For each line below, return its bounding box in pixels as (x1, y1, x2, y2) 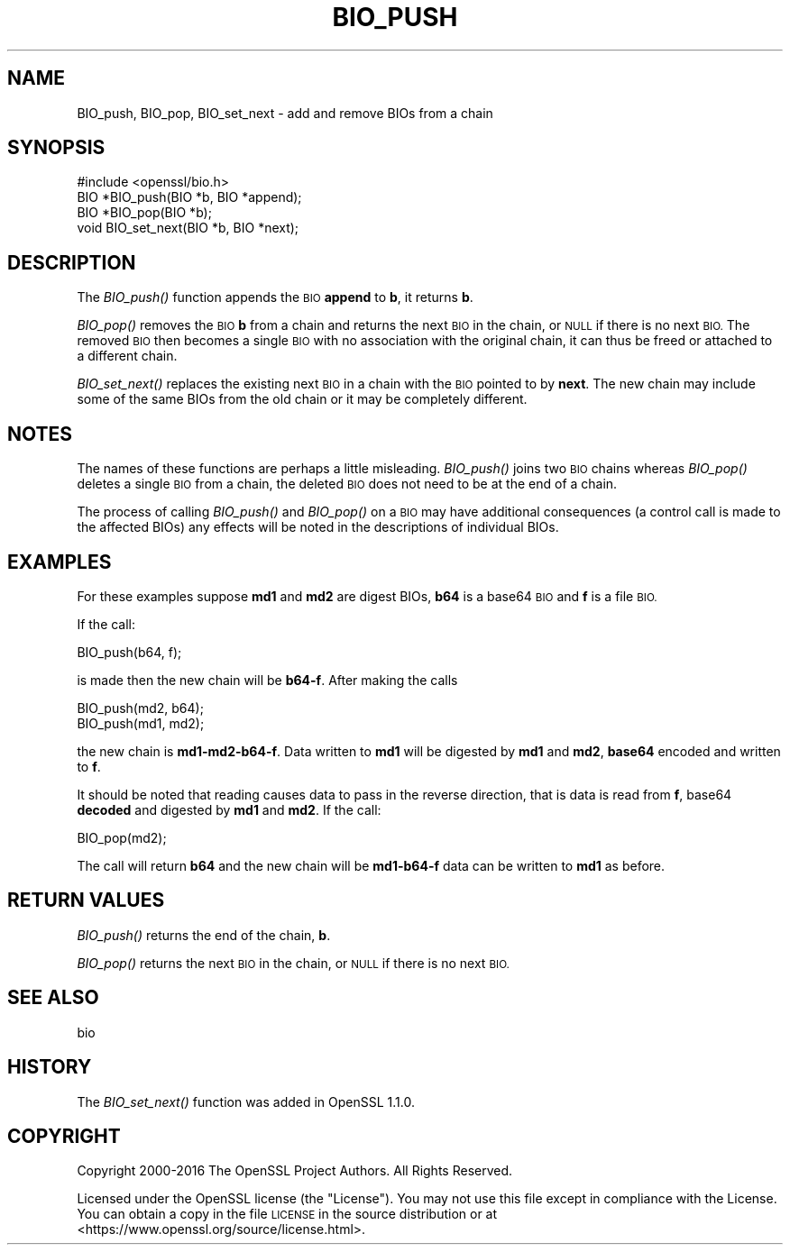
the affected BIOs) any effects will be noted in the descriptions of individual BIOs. (77, 519, 559, 535)
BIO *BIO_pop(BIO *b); (77, 205, 212, 221)
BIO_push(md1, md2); (77, 715, 205, 731)
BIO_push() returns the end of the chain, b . (77, 927, 331, 943)
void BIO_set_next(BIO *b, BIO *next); (77, 220, 299, 236)
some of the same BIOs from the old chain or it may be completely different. (77, 391, 528, 407)
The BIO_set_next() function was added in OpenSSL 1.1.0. (77, 1093, 415, 1110)
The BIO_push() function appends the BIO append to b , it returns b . (77, 289, 473, 306)
